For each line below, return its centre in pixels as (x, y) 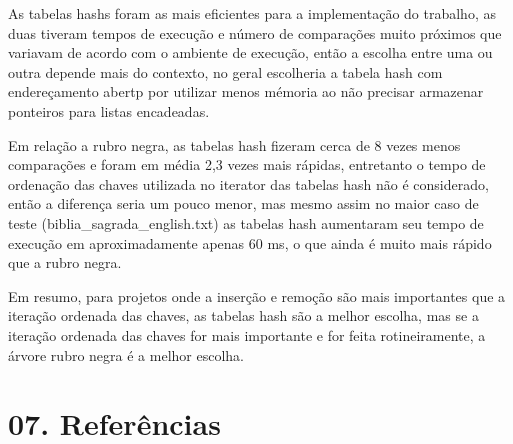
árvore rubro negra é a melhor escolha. (126, 354)
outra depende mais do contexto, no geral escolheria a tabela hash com (225, 71)
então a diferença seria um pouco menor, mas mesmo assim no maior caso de (243, 203)
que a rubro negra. (65, 262)
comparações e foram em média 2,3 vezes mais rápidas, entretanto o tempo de (247, 164)
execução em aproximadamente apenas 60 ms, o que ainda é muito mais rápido (250, 242)
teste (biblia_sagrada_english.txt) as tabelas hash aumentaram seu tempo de (246, 222)
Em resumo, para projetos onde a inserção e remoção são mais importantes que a (257, 295)
